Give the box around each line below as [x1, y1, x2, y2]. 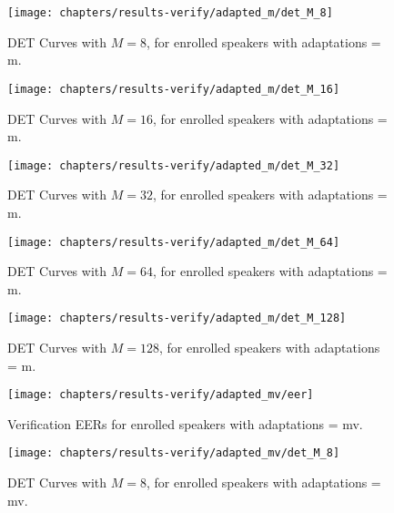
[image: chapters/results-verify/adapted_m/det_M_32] [7, 159, 340, 172]
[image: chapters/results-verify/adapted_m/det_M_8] [7, 6, 333, 19]
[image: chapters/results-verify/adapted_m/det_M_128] [7, 312, 347, 325]
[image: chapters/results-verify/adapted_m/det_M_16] [7, 82, 340, 96]
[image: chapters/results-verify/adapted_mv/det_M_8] [7, 446, 340, 460]
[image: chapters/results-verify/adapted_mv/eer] [7, 388, 314, 402]
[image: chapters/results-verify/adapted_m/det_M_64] [7, 235, 340, 249]
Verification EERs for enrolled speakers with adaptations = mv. [7, 414, 363, 433]
